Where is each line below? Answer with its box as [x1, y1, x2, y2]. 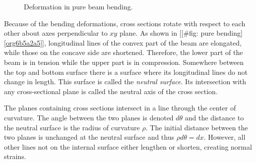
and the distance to [185, 112, 244, 122]
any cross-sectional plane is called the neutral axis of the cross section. [4, 86, 218, 96]
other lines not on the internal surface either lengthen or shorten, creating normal [4, 141, 252, 152]
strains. [4, 151, 26, 162]
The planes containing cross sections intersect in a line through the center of [4, 103, 236, 113]
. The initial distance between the [145, 122, 248, 132]
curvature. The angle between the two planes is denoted [4, 112, 174, 122]
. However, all [203, 132, 246, 142]
